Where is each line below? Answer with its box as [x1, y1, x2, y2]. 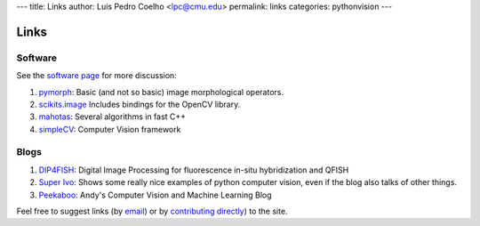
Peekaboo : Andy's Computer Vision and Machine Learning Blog [38, 190, 272, 200]
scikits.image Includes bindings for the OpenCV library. [38, 99, 241, 109]
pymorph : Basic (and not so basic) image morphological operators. [38, 86, 284, 97]
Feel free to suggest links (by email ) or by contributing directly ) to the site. [16, 206, 288, 217]
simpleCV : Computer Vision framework [38, 124, 181, 134]
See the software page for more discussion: [16, 70, 177, 81]
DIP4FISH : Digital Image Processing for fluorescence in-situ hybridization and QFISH [38, 165, 349, 175]
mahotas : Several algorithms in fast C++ [38, 111, 187, 122]
